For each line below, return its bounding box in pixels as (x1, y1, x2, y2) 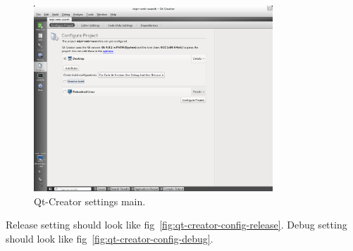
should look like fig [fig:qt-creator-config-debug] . (6, 231, 213, 245)
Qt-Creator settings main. (34, 193, 146, 208)
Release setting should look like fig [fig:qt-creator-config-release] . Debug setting (6, 217, 347, 232)
